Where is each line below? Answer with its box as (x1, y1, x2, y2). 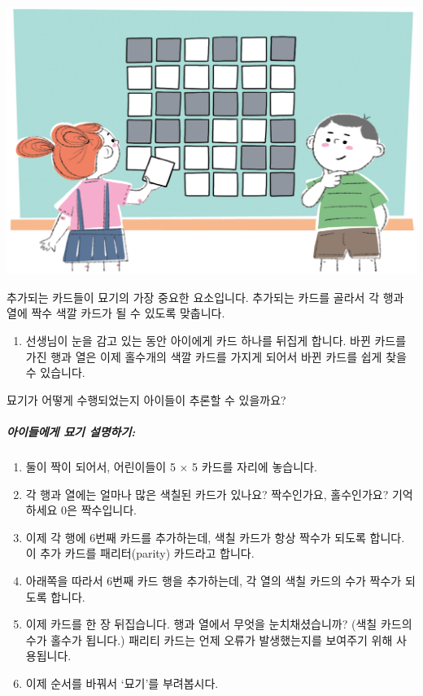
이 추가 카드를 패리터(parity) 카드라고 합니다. (25, 545, 255, 562)
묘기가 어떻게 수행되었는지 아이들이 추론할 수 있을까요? (7, 391, 286, 408)
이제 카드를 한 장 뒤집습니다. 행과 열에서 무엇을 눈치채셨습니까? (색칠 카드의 (25, 615, 412, 633)
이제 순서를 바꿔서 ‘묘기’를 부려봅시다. (25, 674, 219, 691)
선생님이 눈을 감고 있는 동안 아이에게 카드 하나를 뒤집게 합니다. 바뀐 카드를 (25, 332, 407, 349)
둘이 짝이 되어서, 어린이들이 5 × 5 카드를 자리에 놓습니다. (25, 457, 317, 475)
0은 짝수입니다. (61, 501, 137, 519)
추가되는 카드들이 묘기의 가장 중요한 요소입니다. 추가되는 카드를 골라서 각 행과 (7, 288, 404, 305)
